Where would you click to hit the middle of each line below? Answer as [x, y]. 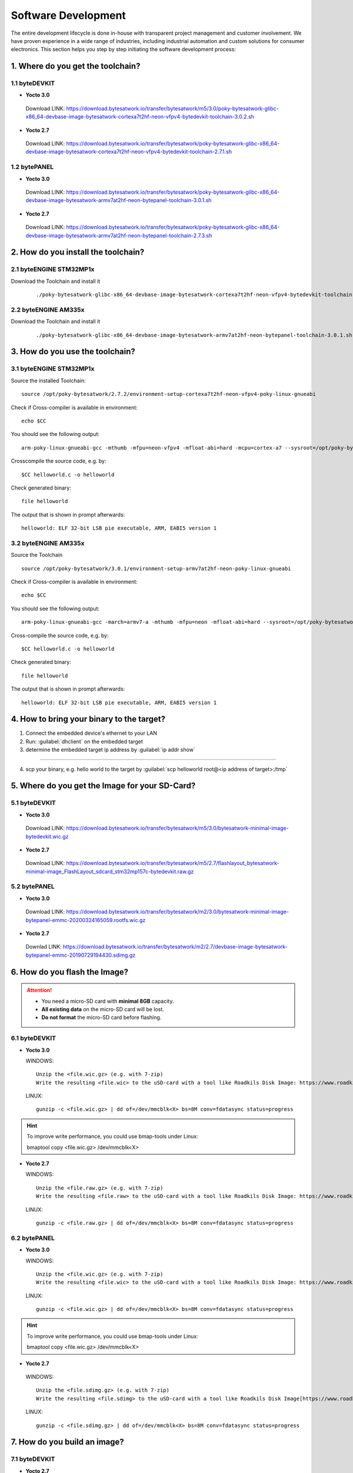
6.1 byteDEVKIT [34, 1038]
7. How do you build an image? [68, 1442]
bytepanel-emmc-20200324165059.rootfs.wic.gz [86, 920]
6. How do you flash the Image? [70, 972]
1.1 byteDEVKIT [33, 84]
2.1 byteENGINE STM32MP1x [53, 269]
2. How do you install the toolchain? [78, 252]
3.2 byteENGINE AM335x [48, 543]
